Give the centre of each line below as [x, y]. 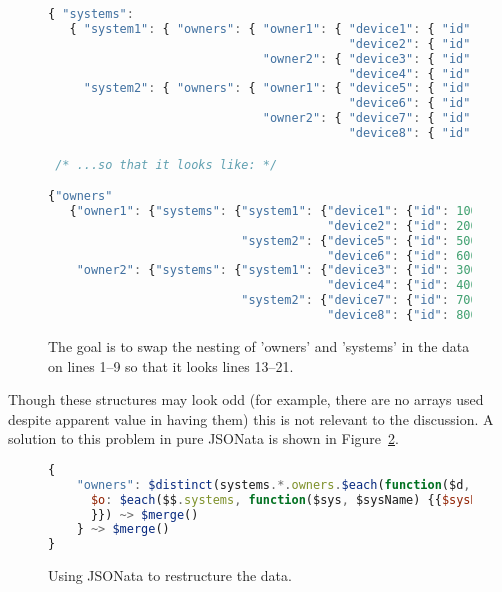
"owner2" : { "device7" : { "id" [366, 118]
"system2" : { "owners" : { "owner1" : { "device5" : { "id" [277, 88]
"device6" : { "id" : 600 [402, 255]
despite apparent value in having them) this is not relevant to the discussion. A [251, 418]
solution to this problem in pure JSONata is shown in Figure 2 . [203, 438]
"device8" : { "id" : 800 [402, 315]
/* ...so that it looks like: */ [166, 164]
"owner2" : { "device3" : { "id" [366, 58]
